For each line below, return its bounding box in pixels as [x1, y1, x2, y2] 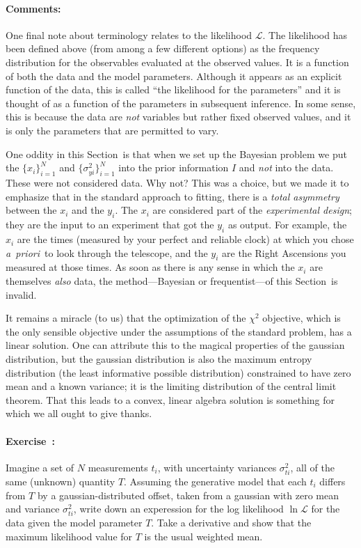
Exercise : [6, 433, 55, 448]
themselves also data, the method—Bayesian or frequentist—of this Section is [6, 274, 338, 288]
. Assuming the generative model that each [124, 473, 307, 488]
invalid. [6, 287, 37, 302]
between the [6, 203, 57, 217]
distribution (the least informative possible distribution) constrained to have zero [6, 365, 351, 379]
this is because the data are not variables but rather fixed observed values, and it [6, 109, 351, 124]
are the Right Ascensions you [222, 245, 346, 260]
